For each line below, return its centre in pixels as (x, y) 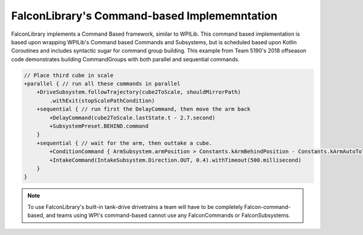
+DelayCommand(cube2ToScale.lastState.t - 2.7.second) (132, 117)
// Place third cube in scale (69, 75)
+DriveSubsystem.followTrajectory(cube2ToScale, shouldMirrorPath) (139, 92)
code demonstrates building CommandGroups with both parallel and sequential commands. (126, 59)
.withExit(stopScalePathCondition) (102, 101)
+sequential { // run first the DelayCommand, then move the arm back (144, 109)
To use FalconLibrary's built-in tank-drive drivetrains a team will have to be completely (135, 207)
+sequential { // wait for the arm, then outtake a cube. (124, 143)
